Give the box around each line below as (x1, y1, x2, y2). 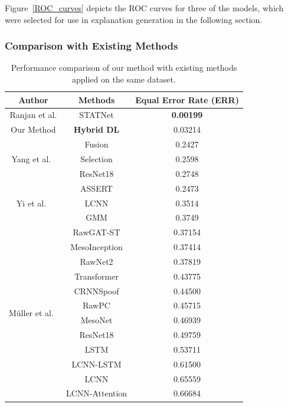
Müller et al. (9, 306, 54, 319)
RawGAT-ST (73, 226, 120, 238)
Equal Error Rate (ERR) (135, 93, 239, 106)
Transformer (74, 270, 119, 282)
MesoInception (70, 241, 123, 253)
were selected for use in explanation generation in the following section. (5, 13, 263, 25)
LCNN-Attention (66, 387, 127, 399)
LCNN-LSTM (71, 357, 122, 370)
